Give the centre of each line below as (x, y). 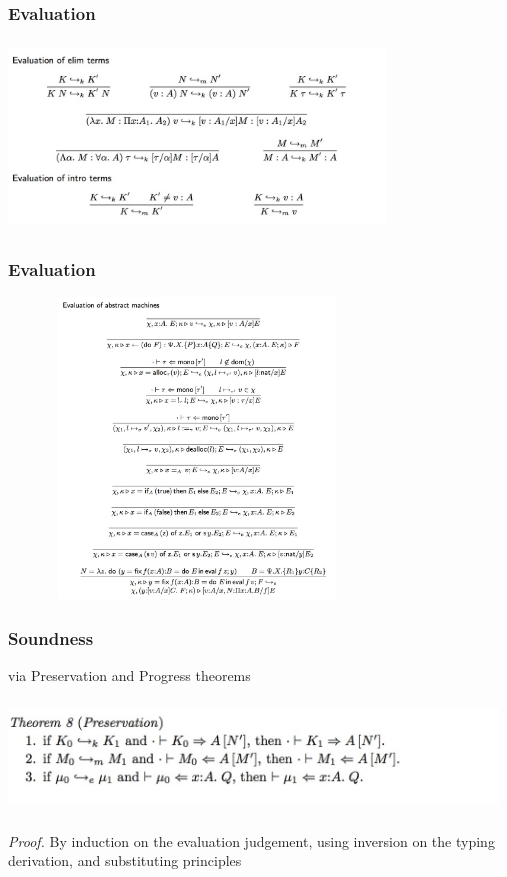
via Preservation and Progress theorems (129, 675)
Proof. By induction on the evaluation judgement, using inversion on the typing (251, 840)
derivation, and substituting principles (125, 860)
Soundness (51, 637)
